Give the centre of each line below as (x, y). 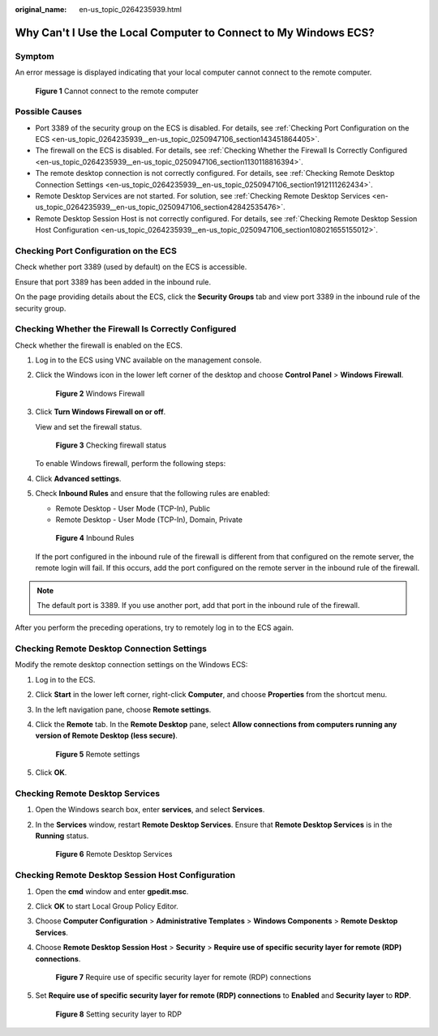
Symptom (34, 56)
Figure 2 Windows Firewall (100, 393)
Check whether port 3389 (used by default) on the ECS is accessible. (131, 267)
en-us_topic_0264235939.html (131, 9)
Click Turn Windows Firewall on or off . (101, 412)
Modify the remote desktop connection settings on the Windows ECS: (131, 665)
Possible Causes (49, 112)
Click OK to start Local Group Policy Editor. (107, 906)
